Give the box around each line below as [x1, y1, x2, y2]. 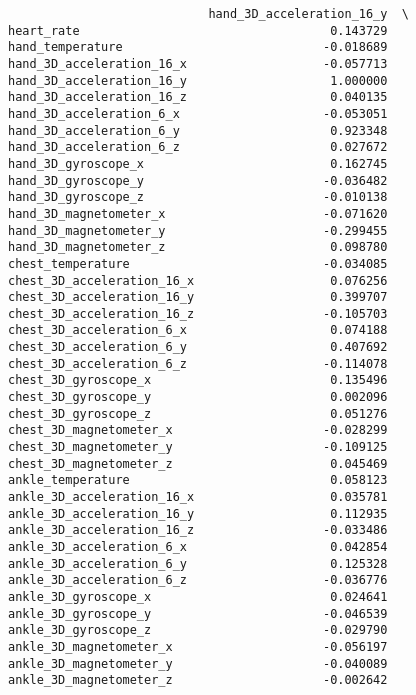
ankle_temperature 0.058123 [8, 473, 388, 488]
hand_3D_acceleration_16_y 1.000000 [8, 73, 388, 88]
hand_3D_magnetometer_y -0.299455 [8, 223, 388, 238]
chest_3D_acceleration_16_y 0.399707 [8, 290, 388, 305]
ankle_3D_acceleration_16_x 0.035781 [8, 490, 388, 505]
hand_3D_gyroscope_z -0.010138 [8, 190, 388, 205]
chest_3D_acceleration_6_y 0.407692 [8, 340, 388, 355]
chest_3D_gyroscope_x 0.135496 [8, 373, 388, 388]
